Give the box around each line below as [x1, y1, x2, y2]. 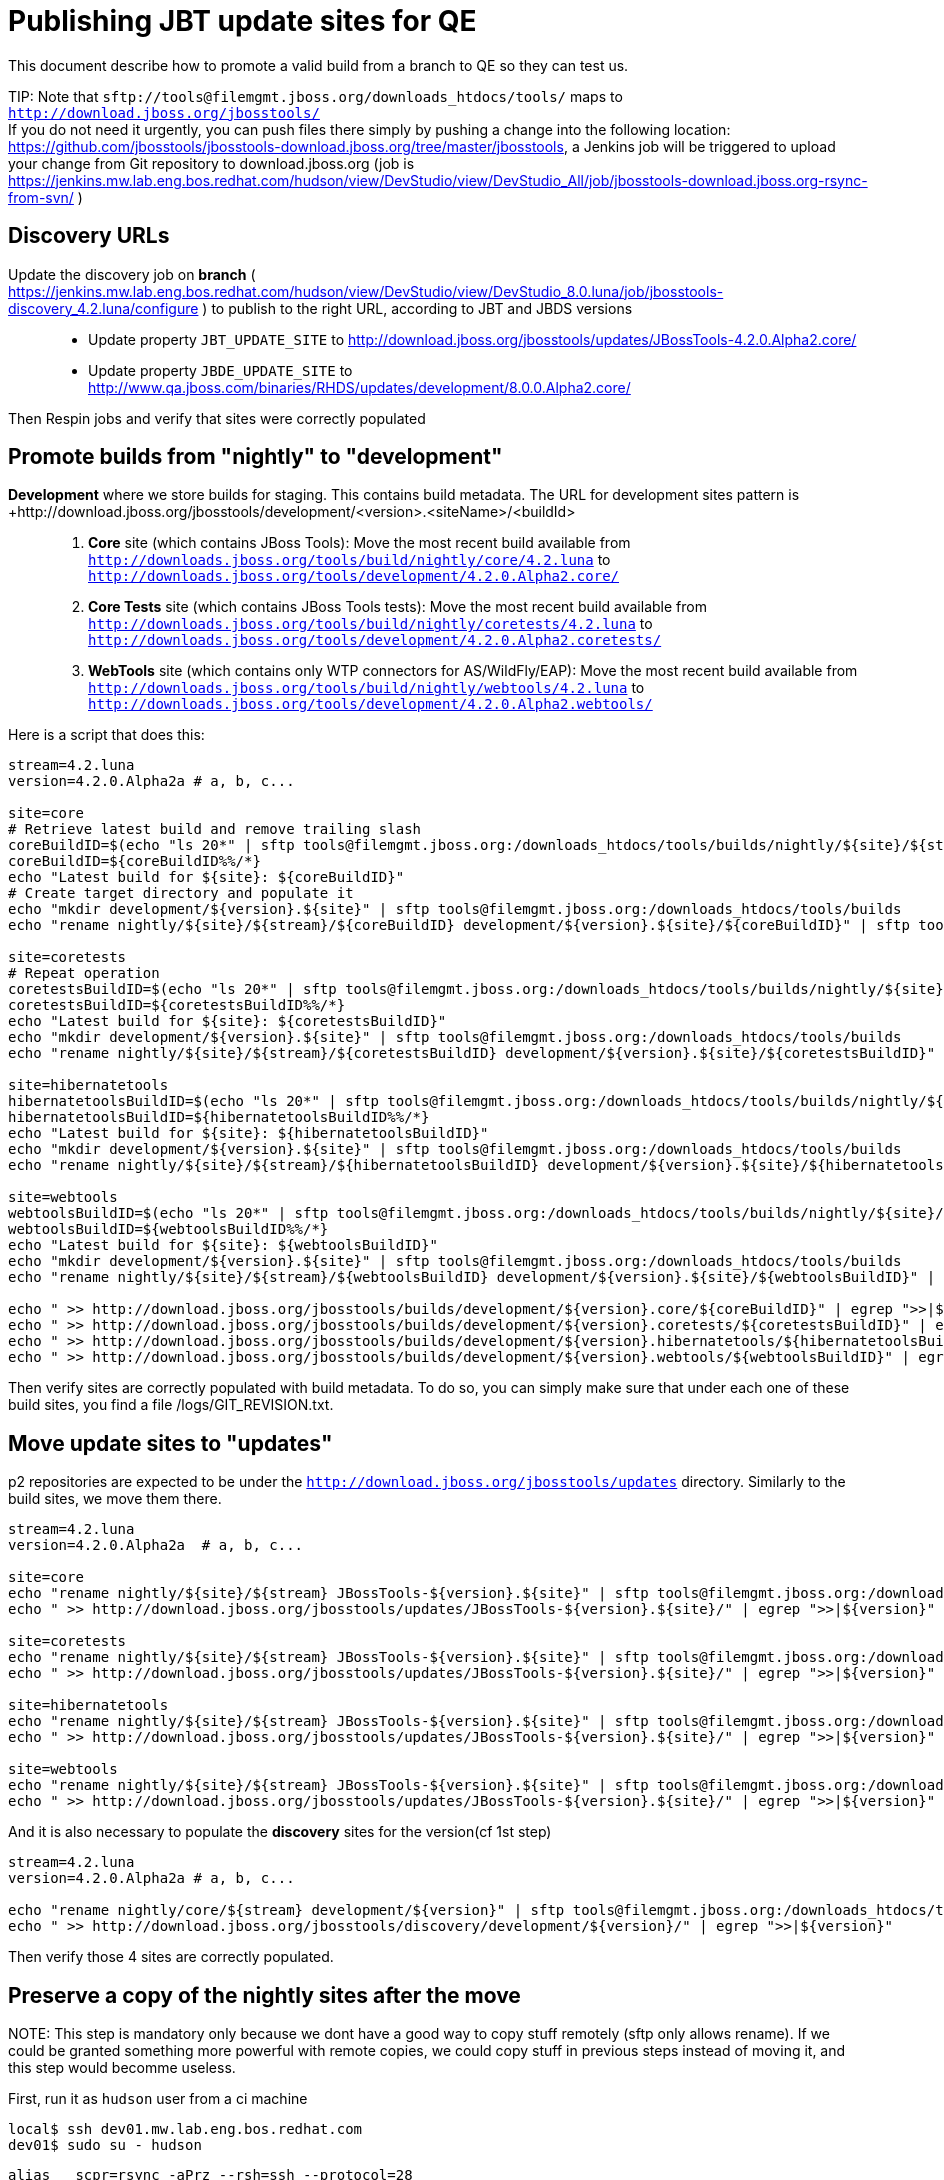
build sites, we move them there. [8, 1490, 222, 1508]
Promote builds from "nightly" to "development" [8, 444, 503, 470]
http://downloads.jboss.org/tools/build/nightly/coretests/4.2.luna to [88, 615, 653, 633]
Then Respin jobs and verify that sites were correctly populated [8, 409, 426, 427]
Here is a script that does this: [8, 726, 205, 744]
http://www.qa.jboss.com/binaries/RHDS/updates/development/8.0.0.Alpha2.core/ [88, 378, 631, 396]
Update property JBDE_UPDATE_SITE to [88, 361, 353, 379]
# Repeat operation [8, 965, 160, 982]
